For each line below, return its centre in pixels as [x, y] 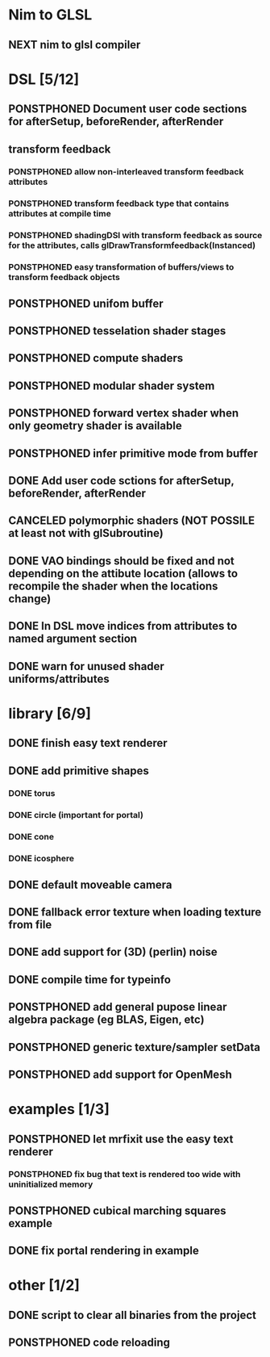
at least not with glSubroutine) [86, 533]
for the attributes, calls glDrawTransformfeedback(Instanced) [132, 245]
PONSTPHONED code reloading [89, 1343]
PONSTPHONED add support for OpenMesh [120, 1074]
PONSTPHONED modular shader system [112, 385]
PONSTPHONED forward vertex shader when [124, 413]
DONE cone [31, 837]
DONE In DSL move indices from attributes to [123, 626]
